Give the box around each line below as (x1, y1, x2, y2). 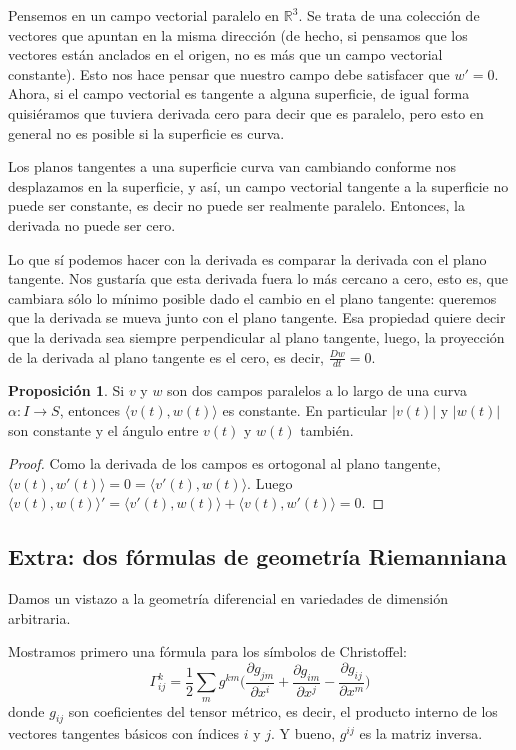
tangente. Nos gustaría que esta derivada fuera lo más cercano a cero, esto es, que (8, 268, 508, 289)
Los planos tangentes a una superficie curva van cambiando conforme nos (8, 156, 456, 177)
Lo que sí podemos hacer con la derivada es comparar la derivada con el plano (8, 248, 487, 269)
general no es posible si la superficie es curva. (8, 122, 285, 143)
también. (300, 419, 354, 440)
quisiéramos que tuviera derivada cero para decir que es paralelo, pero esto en (8, 102, 484, 123)
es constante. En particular (222, 399, 388, 420)
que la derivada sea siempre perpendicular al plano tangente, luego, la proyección (8, 326, 505, 347)
